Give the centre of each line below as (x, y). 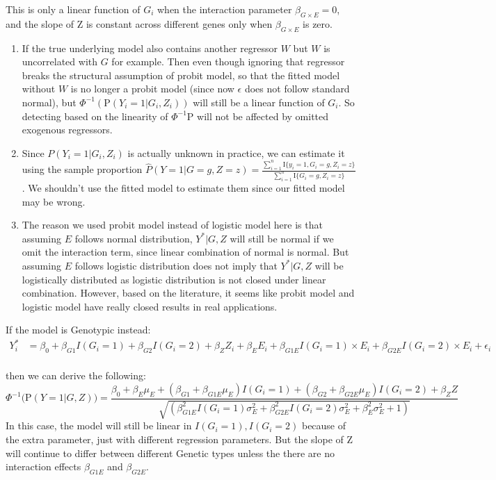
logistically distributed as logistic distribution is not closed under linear (174, 279)
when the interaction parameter (225, 9)
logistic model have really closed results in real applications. (150, 306)
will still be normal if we (282, 238)
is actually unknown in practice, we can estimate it (236, 152)
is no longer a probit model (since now (152, 89)
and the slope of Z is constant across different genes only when (139, 23)
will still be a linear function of (259, 102)
